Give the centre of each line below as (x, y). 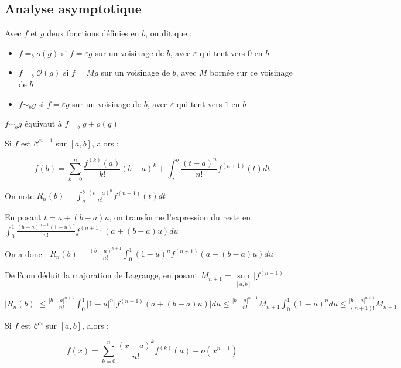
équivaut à (43, 123)
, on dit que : (169, 33)
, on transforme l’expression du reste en (180, 217)
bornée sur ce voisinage (251, 72)
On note (19, 195)
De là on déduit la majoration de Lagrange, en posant (101, 275)
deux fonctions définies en (93, 33)
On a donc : (26, 253)
